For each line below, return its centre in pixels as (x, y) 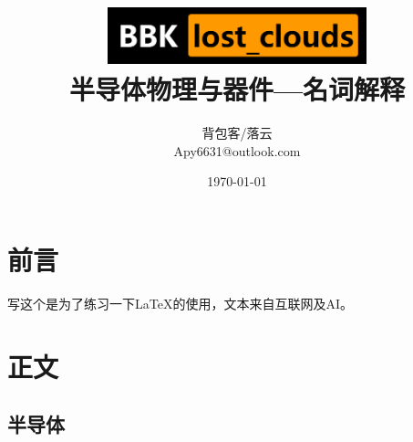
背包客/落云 (237, 133)
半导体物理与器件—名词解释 (237, 89)
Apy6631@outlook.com (237, 150)
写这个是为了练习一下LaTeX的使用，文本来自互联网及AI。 (180, 303)
